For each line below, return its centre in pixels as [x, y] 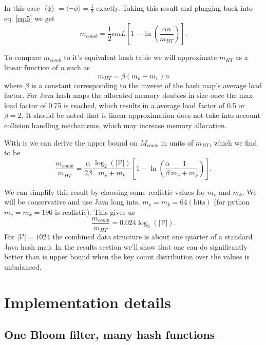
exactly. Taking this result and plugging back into [174, 8]
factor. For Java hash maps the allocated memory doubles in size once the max [128, 95]
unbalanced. [23, 266]
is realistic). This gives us [95, 211]
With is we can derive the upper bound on [71, 142]
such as [78, 67]
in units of [177, 142]
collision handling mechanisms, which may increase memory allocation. [116, 125]
